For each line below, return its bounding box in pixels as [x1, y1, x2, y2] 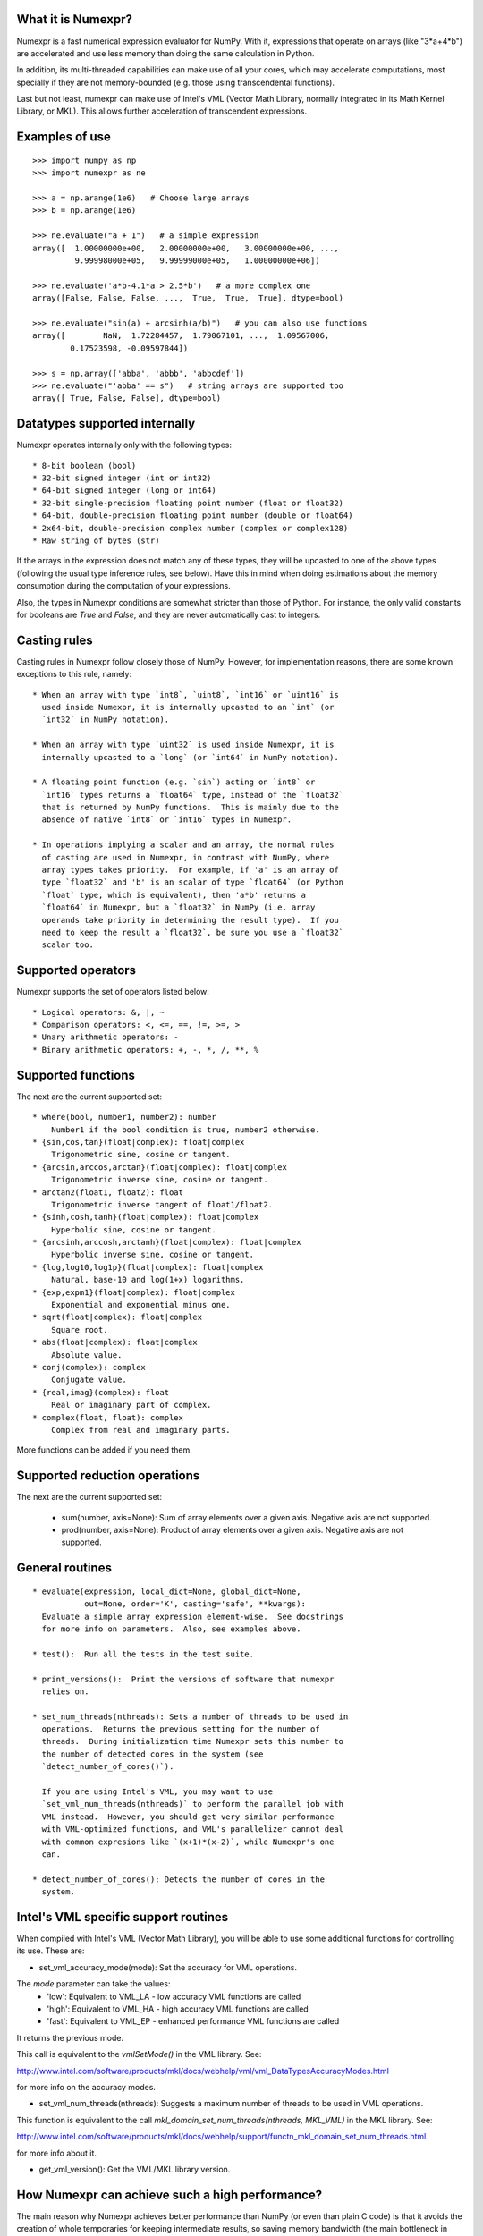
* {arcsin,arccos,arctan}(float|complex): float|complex [32, 1162, 288, 1172]
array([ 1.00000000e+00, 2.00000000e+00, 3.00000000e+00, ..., [32, 242, 339, 253]
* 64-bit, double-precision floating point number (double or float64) [32, 511, 353, 521]
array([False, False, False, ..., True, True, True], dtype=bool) [32, 293, 344, 303]
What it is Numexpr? [16, 12, 133, 27]
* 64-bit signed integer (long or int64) [32, 486, 216, 495]
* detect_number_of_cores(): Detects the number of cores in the [32, 1874, 326, 1885]
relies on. [41, 1686, 89, 1697]
